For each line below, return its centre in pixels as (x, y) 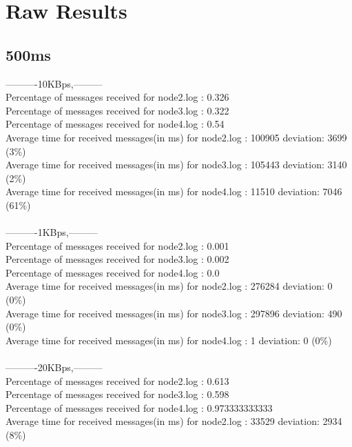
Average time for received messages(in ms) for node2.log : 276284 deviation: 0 (169, 286)
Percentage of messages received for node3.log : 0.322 (117, 110)
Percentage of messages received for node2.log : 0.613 (117, 380)
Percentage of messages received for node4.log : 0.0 (113, 272)
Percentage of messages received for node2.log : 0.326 (117, 97)
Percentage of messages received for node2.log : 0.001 (117, 245)
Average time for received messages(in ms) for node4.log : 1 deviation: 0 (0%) (169, 340)
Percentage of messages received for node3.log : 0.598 (117, 394)
